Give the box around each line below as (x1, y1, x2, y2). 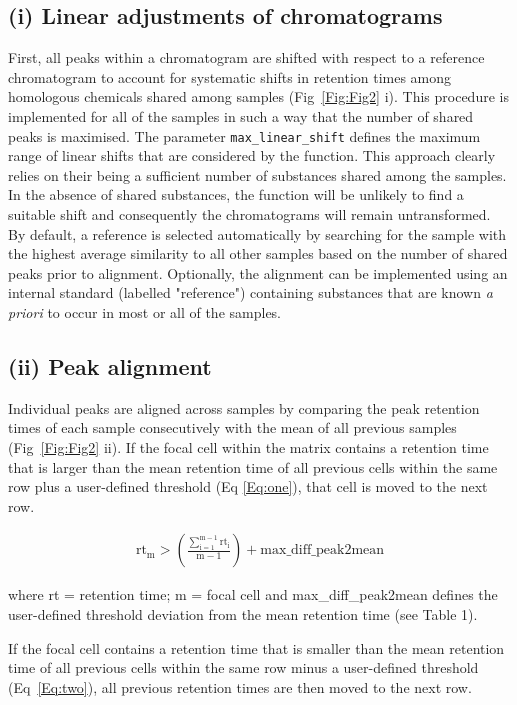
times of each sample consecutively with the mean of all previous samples (8, 417, 457, 438)
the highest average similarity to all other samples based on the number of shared (8, 243, 508, 264)
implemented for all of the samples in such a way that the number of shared (8, 105, 474, 126)
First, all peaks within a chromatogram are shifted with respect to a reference (8, 47, 485, 68)
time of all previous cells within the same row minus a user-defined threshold (8, 657, 479, 678)
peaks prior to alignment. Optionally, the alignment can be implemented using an (8, 262, 508, 283)
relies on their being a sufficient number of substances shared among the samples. (8, 164, 507, 185)
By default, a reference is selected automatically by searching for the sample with (8, 223, 507, 244)
